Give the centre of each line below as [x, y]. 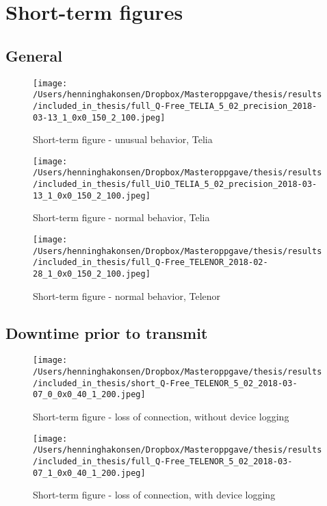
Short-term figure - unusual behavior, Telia [123, 139]
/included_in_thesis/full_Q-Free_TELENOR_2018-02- [151, 263]
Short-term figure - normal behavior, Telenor [127, 295]
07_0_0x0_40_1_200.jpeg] [89, 395]
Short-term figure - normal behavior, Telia [121, 217]
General [34, 55]
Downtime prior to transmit [107, 332]
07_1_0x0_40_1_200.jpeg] [89, 473]
